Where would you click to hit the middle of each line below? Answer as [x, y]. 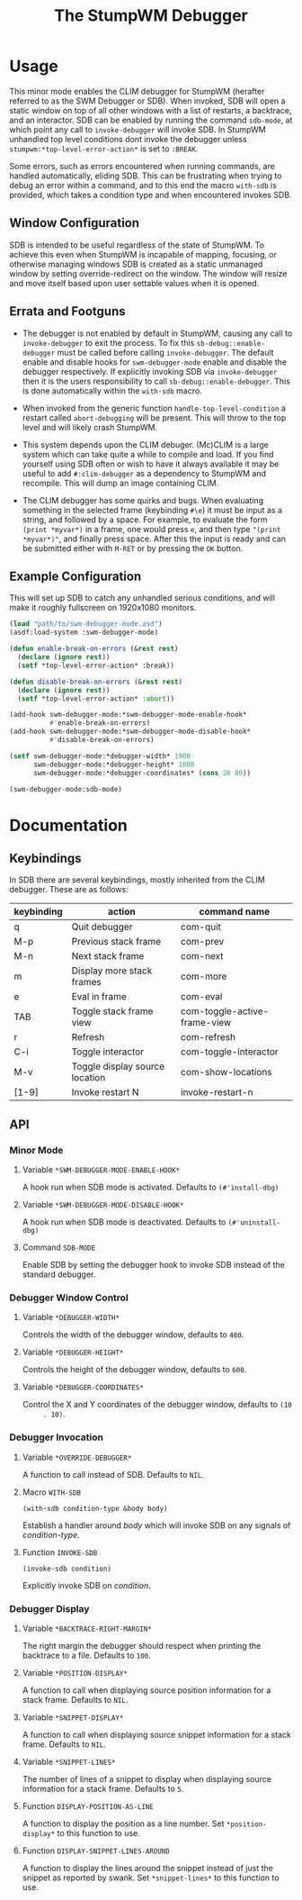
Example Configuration [75, 576]
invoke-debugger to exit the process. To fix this [108, 342]
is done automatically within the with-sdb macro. [112, 390]
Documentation [69, 825]
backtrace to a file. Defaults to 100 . [86, 1655]
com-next [202, 956]
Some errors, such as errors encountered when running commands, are [142, 166]
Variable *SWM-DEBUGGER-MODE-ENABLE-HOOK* [101, 1170]
